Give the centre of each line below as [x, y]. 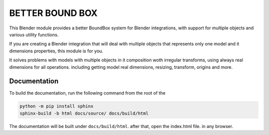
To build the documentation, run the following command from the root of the [87, 93]
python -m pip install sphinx [57, 106]
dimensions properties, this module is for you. [56, 51]
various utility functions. [34, 34]
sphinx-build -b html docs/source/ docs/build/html [84, 113]
